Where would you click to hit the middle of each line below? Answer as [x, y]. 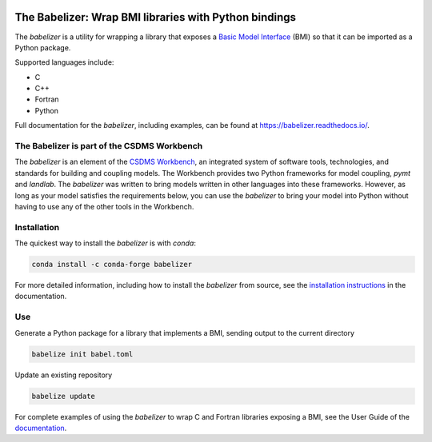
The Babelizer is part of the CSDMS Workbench [109, 146]
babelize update [64, 396]
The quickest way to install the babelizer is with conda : [105, 243]
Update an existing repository [64, 375]
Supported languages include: [64, 62]
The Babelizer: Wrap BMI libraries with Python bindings [155, 17]
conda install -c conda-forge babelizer [112, 265]
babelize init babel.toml [82, 354]
